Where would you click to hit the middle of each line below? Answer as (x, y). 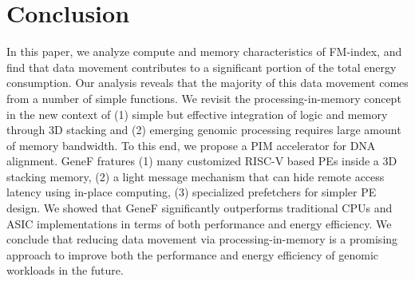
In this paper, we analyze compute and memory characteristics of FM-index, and (204, 51)
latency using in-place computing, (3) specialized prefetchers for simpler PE (192, 192)
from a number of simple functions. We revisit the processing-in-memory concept (204, 98)
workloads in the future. (65, 270)
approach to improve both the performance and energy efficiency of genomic (193, 254)
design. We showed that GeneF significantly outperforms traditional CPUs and (200, 208)
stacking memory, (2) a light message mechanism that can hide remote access (196, 176)
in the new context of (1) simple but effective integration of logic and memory (197, 114)
